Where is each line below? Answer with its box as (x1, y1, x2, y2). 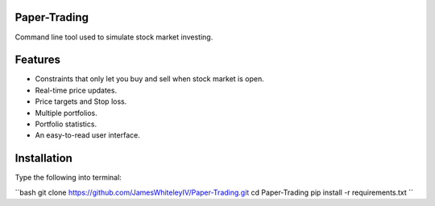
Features (14, 53, 60, 67)
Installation (14, 151, 72, 165)
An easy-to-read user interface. (35, 130, 140, 140)
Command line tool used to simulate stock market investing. (14, 32, 213, 42)
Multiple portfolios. (35, 108, 98, 117)
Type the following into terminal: (14, 173, 122, 183)
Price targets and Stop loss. (35, 97, 127, 106)
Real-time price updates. (35, 85, 117, 95)
